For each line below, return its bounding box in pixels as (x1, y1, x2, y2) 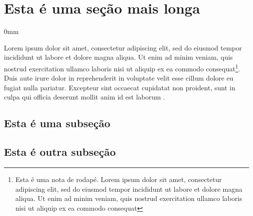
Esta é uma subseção (4, 116, 110, 131)
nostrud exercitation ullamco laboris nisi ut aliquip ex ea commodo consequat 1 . (4, 62, 240, 73)
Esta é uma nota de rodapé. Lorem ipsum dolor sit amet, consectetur (15, 174, 222, 184)
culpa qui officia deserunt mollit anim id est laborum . (4, 92, 165, 102)
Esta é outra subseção (4, 144, 116, 159)
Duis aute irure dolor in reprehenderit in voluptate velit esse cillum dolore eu (4, 73, 234, 83)
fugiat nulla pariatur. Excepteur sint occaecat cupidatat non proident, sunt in (4, 82, 235, 92)
